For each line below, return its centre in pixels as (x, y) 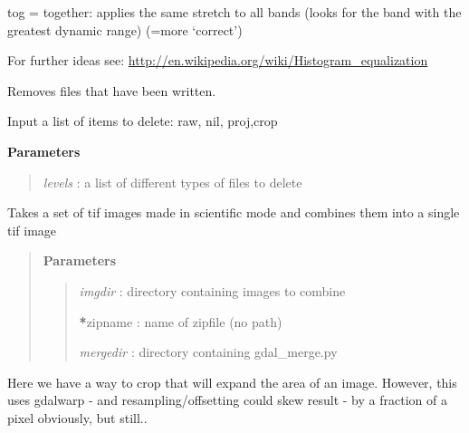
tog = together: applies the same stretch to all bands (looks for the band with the (234, 12)
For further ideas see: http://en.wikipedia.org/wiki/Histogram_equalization (218, 60)
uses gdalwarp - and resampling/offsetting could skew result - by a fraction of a (227, 400)
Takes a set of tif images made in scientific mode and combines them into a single (234, 212)
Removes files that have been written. (112, 90)
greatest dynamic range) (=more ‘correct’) (125, 29)
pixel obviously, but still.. (77, 417)
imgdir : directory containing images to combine (212, 290)
